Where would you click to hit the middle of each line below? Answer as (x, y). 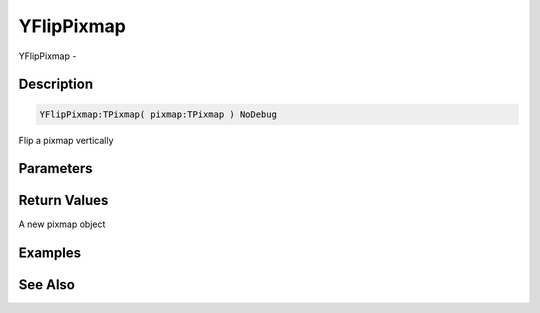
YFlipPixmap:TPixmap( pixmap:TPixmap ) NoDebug (158, 114)
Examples (50, 253)
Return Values (63, 200)
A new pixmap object (62, 224)
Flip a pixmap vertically (66, 140)
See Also (46, 285)
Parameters (55, 168)
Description (56, 84)
